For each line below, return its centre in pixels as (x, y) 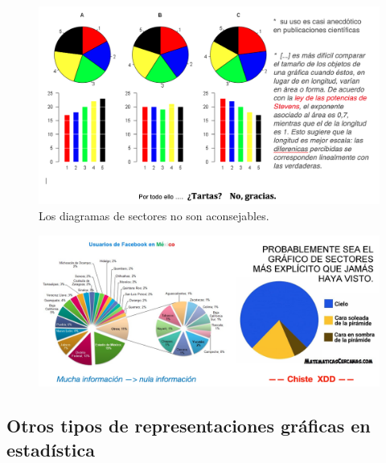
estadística (51, 449)
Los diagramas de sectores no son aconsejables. (154, 215)
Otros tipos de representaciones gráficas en (189, 426)
